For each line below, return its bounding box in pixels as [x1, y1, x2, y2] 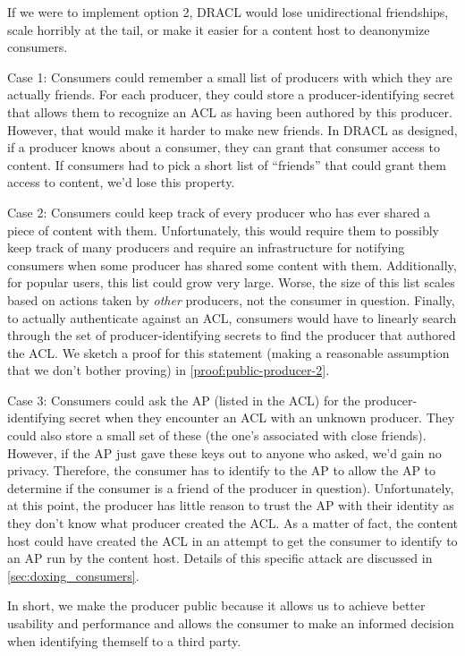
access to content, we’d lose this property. [7, 173, 235, 192]
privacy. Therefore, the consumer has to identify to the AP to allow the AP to [7, 461, 436, 480]
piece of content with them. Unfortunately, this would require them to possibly [7, 220, 439, 239]
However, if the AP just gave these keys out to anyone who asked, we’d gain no [7, 443, 442, 462]
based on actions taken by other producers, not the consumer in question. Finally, [7, 290, 455, 309]
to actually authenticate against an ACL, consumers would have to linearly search [7, 308, 457, 327]
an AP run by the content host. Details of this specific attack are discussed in [7, 549, 433, 567]
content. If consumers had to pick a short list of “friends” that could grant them [7, 155, 446, 174]
